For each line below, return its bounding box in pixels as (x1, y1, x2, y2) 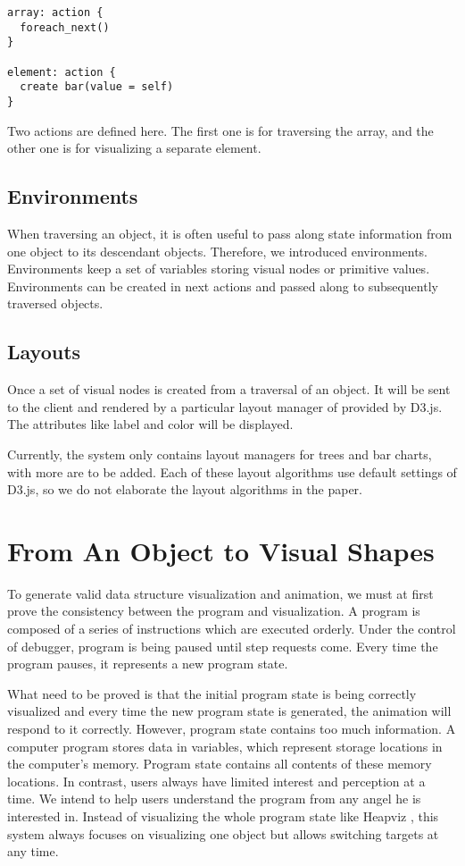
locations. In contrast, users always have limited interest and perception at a (7, 771, 426, 790)
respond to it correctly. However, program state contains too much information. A (7, 719, 456, 737)
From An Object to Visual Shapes (7, 532, 435, 568)
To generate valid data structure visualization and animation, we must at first (7, 584, 434, 602)
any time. (7, 842, 59, 861)
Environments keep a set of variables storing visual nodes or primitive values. (7, 259, 430, 278)
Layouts (7, 338, 81, 366)
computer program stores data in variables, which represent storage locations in (7, 736, 443, 755)
